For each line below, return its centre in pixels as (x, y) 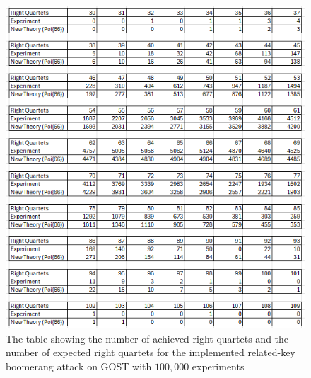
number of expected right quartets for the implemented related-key (151, 352)
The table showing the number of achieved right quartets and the (147, 338)
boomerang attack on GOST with (79, 366)
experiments (218, 366)
